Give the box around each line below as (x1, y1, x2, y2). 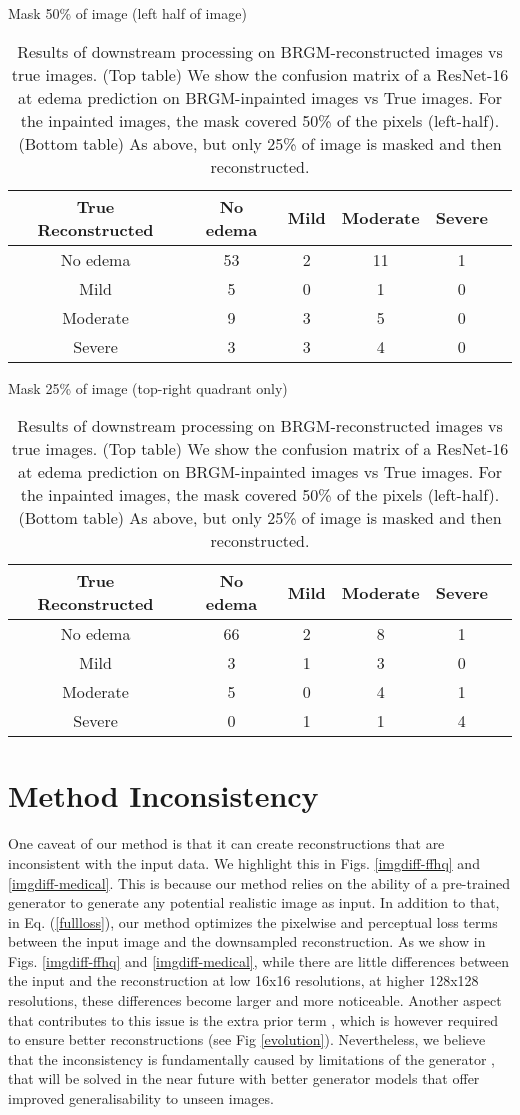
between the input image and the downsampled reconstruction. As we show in (8, 931, 486, 952)
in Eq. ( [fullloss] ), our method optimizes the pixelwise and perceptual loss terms (8, 911, 498, 932)
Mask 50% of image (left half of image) (8, 3, 247, 23)
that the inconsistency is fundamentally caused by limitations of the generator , (8, 1048, 495, 1069)
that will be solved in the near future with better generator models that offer (8, 1068, 480, 1089)
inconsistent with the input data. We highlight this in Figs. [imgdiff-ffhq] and (8, 852, 480, 873)
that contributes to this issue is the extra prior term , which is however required (8, 1009, 498, 1030)
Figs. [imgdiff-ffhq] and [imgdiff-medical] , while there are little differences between (8, 950, 509, 971)
